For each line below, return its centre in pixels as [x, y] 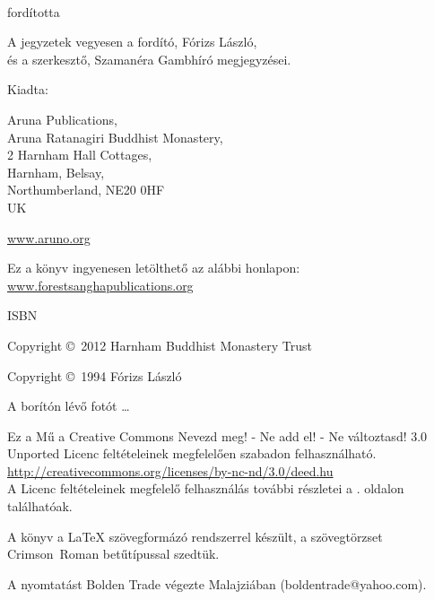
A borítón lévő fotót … [69, 406]
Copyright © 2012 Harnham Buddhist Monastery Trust [160, 345]
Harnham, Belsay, [56, 172]
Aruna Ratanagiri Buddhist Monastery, [115, 137]
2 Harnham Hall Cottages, [80, 155]
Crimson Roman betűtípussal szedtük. [113, 554]
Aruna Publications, [62, 119]
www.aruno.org [49, 237]
